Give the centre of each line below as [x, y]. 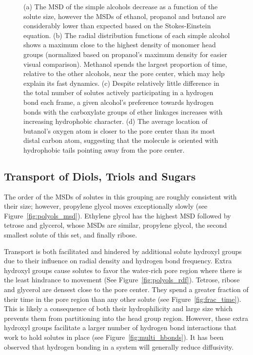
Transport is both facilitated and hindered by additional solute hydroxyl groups [123, 251]
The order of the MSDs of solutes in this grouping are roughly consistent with [120, 196]
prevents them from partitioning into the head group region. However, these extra [126, 318]
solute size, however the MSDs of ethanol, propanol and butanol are [125, 16]
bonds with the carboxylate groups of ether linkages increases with [123, 111]
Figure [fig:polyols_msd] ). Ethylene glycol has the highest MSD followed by [117, 215]
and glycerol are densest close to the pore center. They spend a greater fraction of [126, 289]
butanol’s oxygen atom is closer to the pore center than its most [119, 130]
